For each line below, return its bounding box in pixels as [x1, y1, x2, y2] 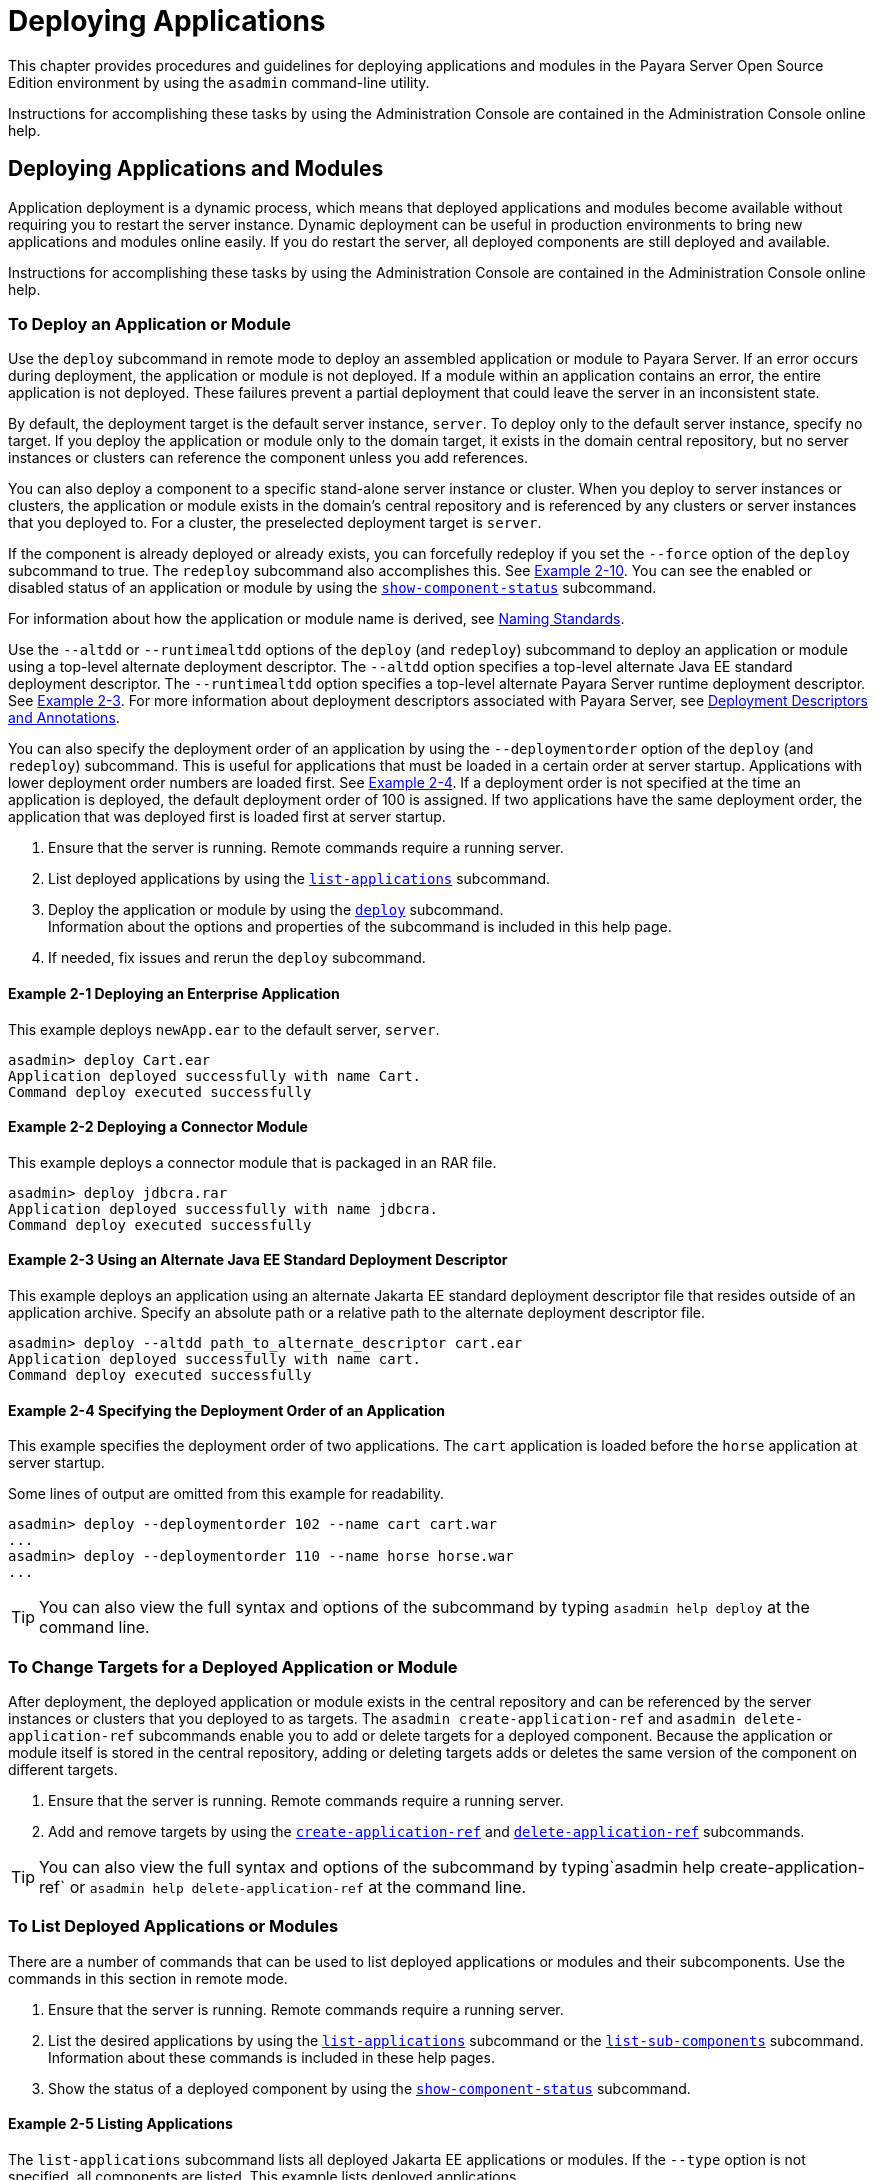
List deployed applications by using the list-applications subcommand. [48, 870, 551, 888]
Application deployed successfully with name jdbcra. [8, 1200, 438, 1217]
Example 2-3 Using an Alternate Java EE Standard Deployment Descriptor [8, 1251, 508, 1269]
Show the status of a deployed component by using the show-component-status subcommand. [48, 2079, 691, 2097]
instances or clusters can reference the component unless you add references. [8, 449, 529, 467]
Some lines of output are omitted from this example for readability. [8, 1485, 445, 1503]
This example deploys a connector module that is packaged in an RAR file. [8, 1153, 497, 1171]
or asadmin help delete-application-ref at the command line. [69, 1876, 527, 1897]
